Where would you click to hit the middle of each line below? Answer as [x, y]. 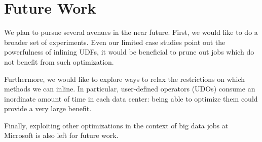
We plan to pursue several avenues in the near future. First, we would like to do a [131, 32]
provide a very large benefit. [48, 108]
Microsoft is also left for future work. [61, 135]
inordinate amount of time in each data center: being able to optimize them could [131, 98]
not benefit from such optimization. [59, 61]
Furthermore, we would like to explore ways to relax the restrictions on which [125, 79]
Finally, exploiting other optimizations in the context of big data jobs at [116, 125]
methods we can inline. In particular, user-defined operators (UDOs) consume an [130, 89]
